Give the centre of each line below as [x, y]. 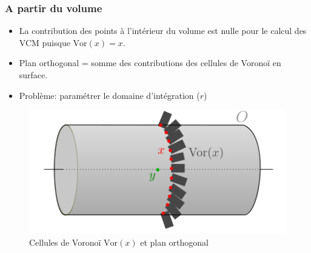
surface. [33, 75]
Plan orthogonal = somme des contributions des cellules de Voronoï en [150, 63]
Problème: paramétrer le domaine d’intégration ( [109, 95]
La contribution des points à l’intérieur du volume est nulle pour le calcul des [163, 31]
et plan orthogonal [175, 242]
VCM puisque [45, 42]
